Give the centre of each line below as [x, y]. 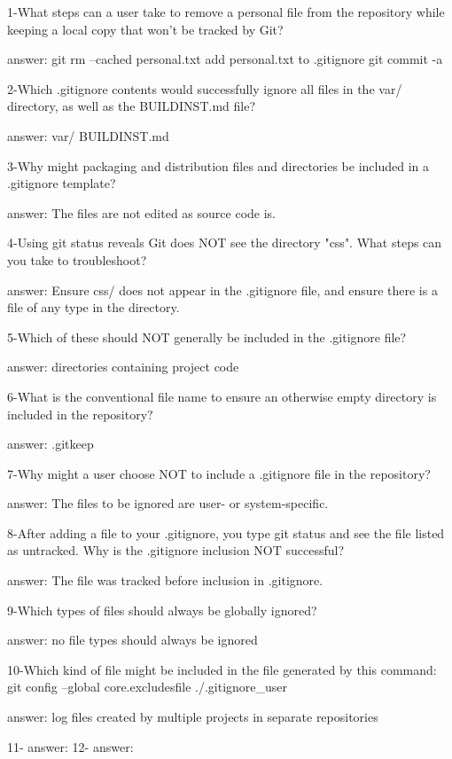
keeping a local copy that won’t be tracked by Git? [145, 29]
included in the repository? [80, 414]
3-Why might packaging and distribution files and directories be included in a [218, 165]
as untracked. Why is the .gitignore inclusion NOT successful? [176, 550]
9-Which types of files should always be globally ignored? [162, 610]
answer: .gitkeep [51, 444]
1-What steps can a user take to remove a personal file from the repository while [226, 12]
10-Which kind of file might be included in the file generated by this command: [222, 669]
